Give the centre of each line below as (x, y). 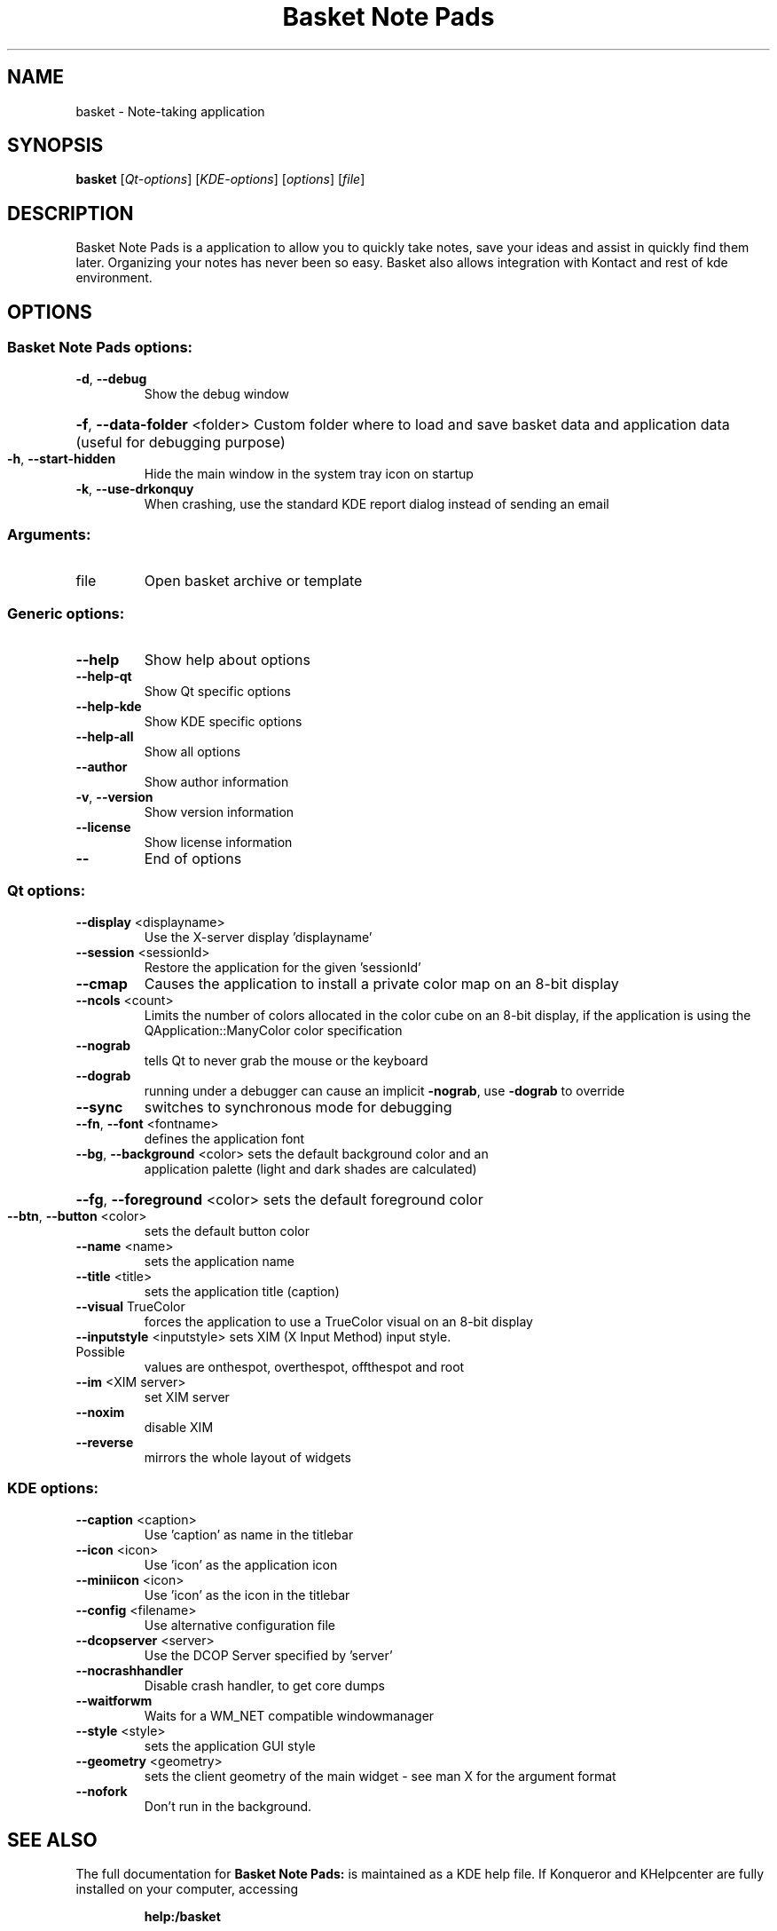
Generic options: (66, 613)
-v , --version (114, 797)
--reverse (105, 1442)
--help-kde (109, 706)
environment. (114, 278)
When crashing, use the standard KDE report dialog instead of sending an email (377, 503)
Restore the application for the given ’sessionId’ (283, 967)
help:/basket (182, 1917)
